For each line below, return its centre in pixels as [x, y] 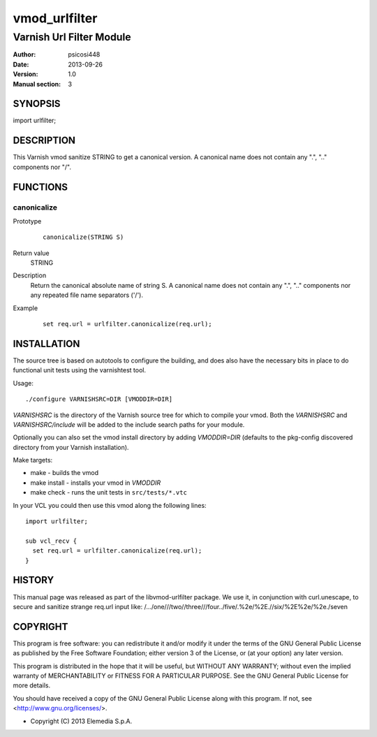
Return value [31, 253]
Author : [24, 54]
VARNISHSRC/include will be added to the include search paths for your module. [129, 424]
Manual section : [37, 84]
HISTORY [34, 580]
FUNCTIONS [40, 187]
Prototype [27, 221]
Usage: [23, 383]
